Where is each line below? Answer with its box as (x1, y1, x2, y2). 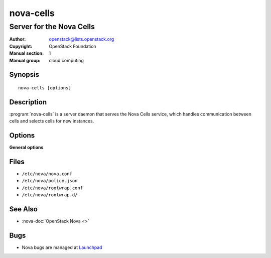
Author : (9, 36, 26, 42)
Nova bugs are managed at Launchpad (22, 244, 102, 250)
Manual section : (9, 50, 44, 56)
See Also (9, 205, 38, 213)
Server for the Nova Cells (9, 22, 95, 31)
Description (9, 98, 47, 106)
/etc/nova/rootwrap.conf (22, 185, 83, 191)
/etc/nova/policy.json (22, 178, 78, 184)
